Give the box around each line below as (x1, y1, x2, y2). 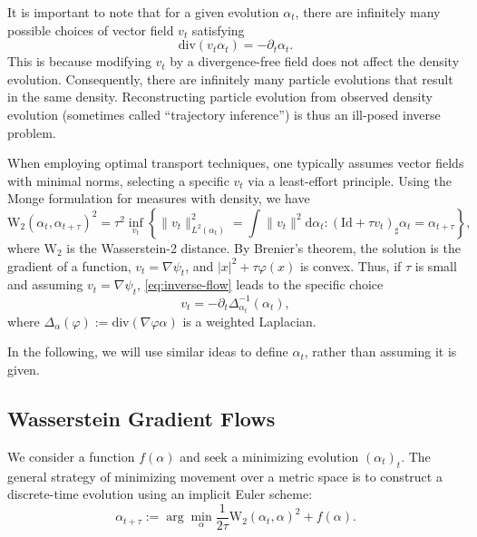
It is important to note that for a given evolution (7, 3, 279, 21)
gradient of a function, (7, 256, 131, 275)
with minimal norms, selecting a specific (7, 171, 229, 190)
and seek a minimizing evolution (180, 446, 359, 465)
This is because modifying (7, 52, 151, 71)
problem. (7, 122, 56, 142)
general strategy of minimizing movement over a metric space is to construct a (7, 466, 443, 485)
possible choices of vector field (7, 20, 174, 39)
